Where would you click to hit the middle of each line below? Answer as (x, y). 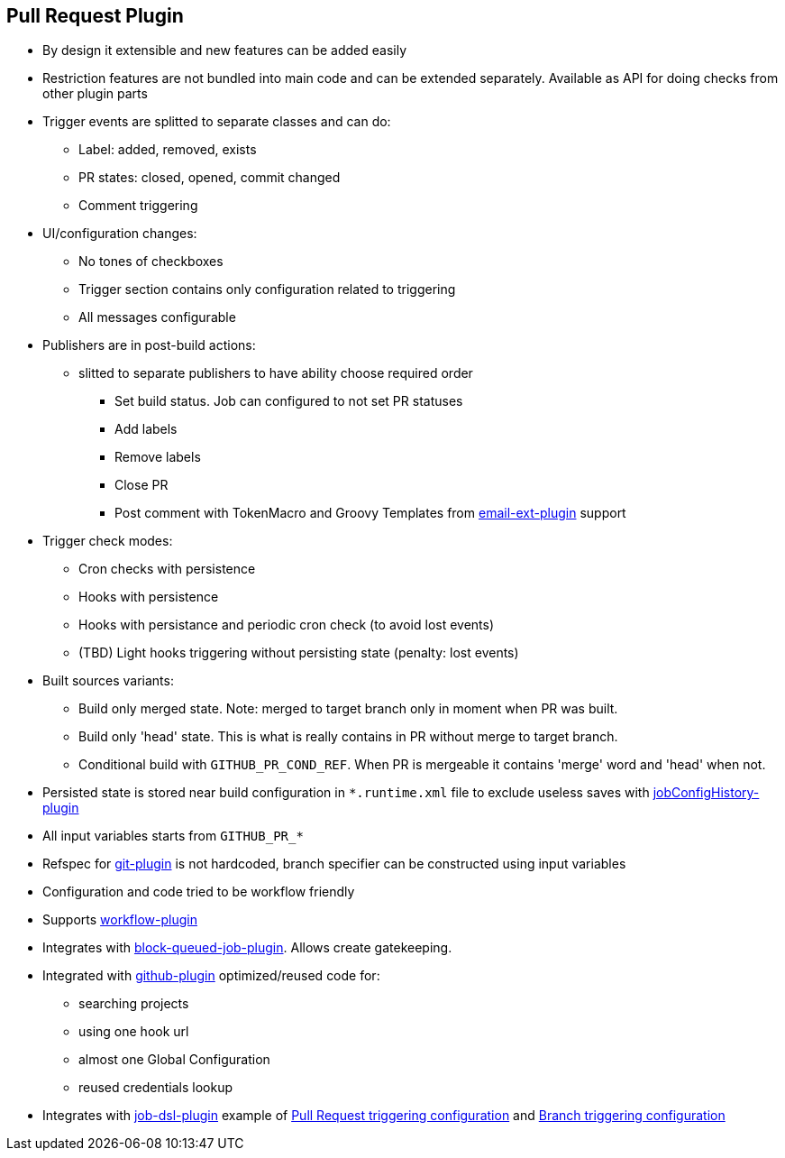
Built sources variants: (108, 681)
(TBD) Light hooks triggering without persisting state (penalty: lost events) (299, 653)
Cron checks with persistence (167, 569)
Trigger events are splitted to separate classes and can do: (217, 122)
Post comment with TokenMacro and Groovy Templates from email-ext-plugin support (370, 513)
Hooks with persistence (149, 597)
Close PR (141, 485)
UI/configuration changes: (120, 234)
